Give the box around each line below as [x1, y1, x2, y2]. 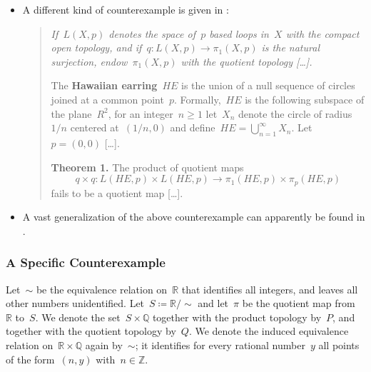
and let [198, 296, 229, 311]
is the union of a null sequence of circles [181, 78, 355, 93]
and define [170, 120, 215, 135]
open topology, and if [51, 40, 142, 55]
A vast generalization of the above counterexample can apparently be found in [22, 209, 365, 224]
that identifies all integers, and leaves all [181, 281, 358, 296]
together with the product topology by [152, 309, 322, 324]
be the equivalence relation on [36, 281, 168, 296]
